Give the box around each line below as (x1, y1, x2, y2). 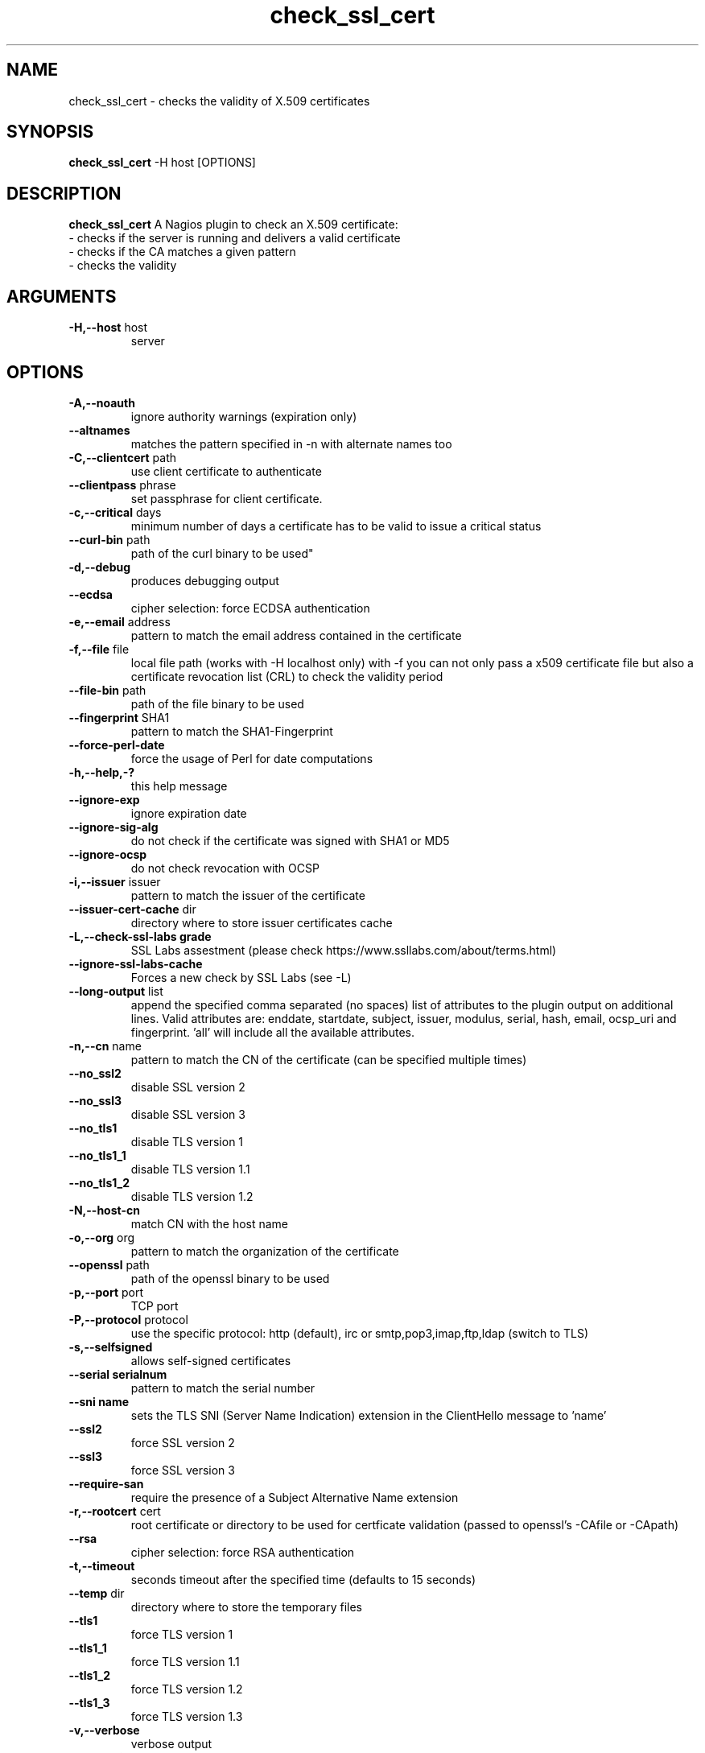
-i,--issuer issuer (68, 874, 161, 889)
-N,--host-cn (68, 1202, 140, 1217)
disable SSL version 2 (130, 1079, 245, 1094)
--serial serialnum (68, 1367, 167, 1381)
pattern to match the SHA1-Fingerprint (130, 724, 333, 738)
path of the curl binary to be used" (130, 546, 314, 560)
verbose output (130, 1736, 212, 1751)
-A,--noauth (68, 395, 135, 410)
